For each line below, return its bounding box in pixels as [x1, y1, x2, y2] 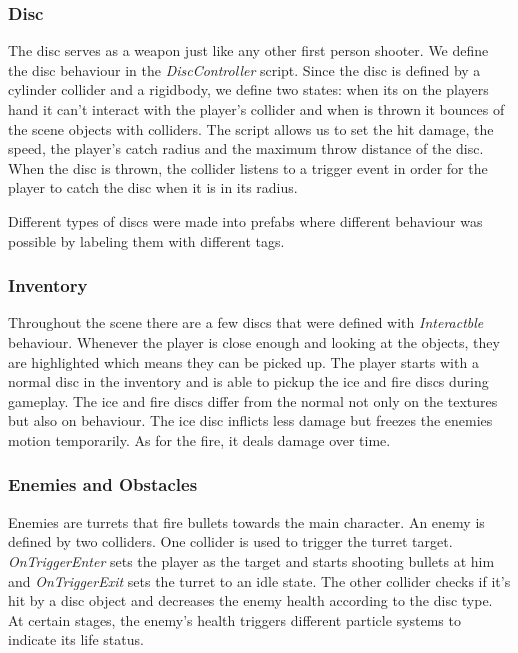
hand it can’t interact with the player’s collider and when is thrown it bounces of [8, 99, 505, 119]
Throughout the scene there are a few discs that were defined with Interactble [8, 312, 484, 333]
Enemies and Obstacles [8, 472, 198, 497]
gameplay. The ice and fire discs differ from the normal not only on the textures [8, 390, 498, 411]
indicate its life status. [8, 629, 144, 650]
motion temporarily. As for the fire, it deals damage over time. [8, 429, 391, 450]
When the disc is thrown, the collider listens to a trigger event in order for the [8, 157, 488, 178]
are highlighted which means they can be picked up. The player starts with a [8, 351, 479, 372]
